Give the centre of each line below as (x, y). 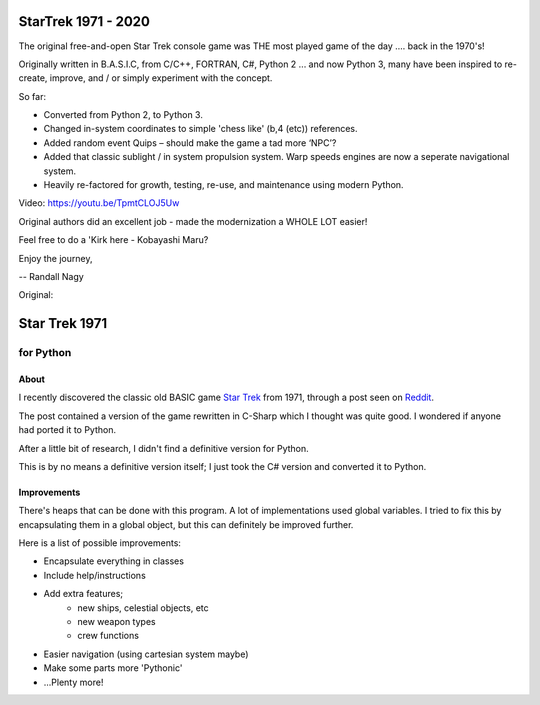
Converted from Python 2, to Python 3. (123, 115)
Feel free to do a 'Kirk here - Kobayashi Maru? (113, 240)
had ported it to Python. (67, 430)
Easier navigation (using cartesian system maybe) (146, 654)
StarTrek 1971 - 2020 (84, 21)
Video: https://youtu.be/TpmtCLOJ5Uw (99, 203)
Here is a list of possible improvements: (100, 543)
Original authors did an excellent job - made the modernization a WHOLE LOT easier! (193, 221)
